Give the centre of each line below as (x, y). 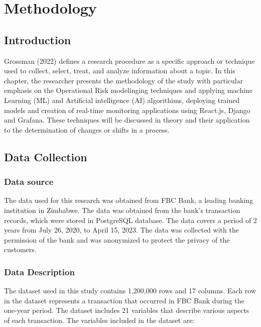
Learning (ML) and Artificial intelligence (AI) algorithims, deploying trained (122, 100)
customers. (20, 249)
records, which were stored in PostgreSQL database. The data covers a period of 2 (130, 220)
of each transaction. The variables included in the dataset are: (99, 320)
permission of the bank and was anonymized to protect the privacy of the (117, 239)
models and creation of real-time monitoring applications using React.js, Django (127, 110)
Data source (29, 182)
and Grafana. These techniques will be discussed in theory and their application (127, 120)
